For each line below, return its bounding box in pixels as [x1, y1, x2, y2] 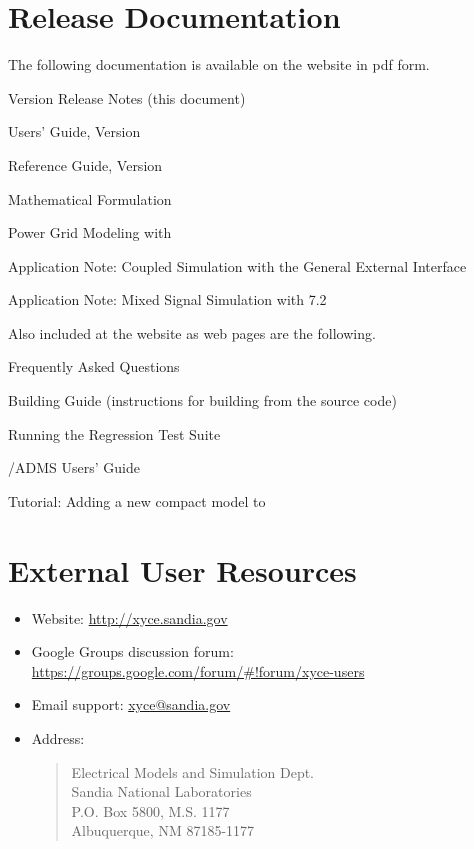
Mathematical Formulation [8, 188, 172, 209]
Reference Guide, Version [8, 154, 163, 175]
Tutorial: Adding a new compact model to [8, 490, 266, 511]
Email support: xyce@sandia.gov [31, 694, 231, 715]
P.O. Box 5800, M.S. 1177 [71, 800, 230, 821]
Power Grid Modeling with [8, 222, 172, 243]
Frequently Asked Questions [8, 356, 180, 377]
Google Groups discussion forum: [31, 641, 234, 662]
